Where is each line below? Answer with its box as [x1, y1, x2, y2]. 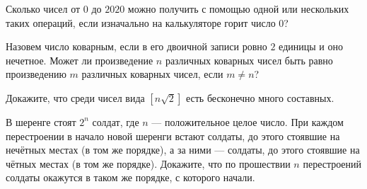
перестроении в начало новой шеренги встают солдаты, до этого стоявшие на [6, 128, 340, 143]
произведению [6, 67, 66, 81]
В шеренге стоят [6, 114, 76, 129]
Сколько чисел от [6, 1, 81, 16]
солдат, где [92, 114, 139, 129]
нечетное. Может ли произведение [6, 52, 153, 67]
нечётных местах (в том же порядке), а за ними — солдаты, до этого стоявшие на [6, 142, 360, 157]
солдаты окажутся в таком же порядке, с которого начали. [6, 170, 255, 185]
